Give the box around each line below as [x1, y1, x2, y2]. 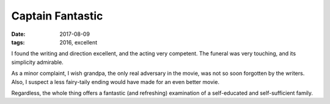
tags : [11, 38, 25, 46]
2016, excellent [59, 38, 98, 46]
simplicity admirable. [11, 58, 64, 66]
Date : [11, 30, 26, 38]
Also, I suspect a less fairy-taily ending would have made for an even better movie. [11, 78, 220, 85]
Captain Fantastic [11, 9, 103, 23]
